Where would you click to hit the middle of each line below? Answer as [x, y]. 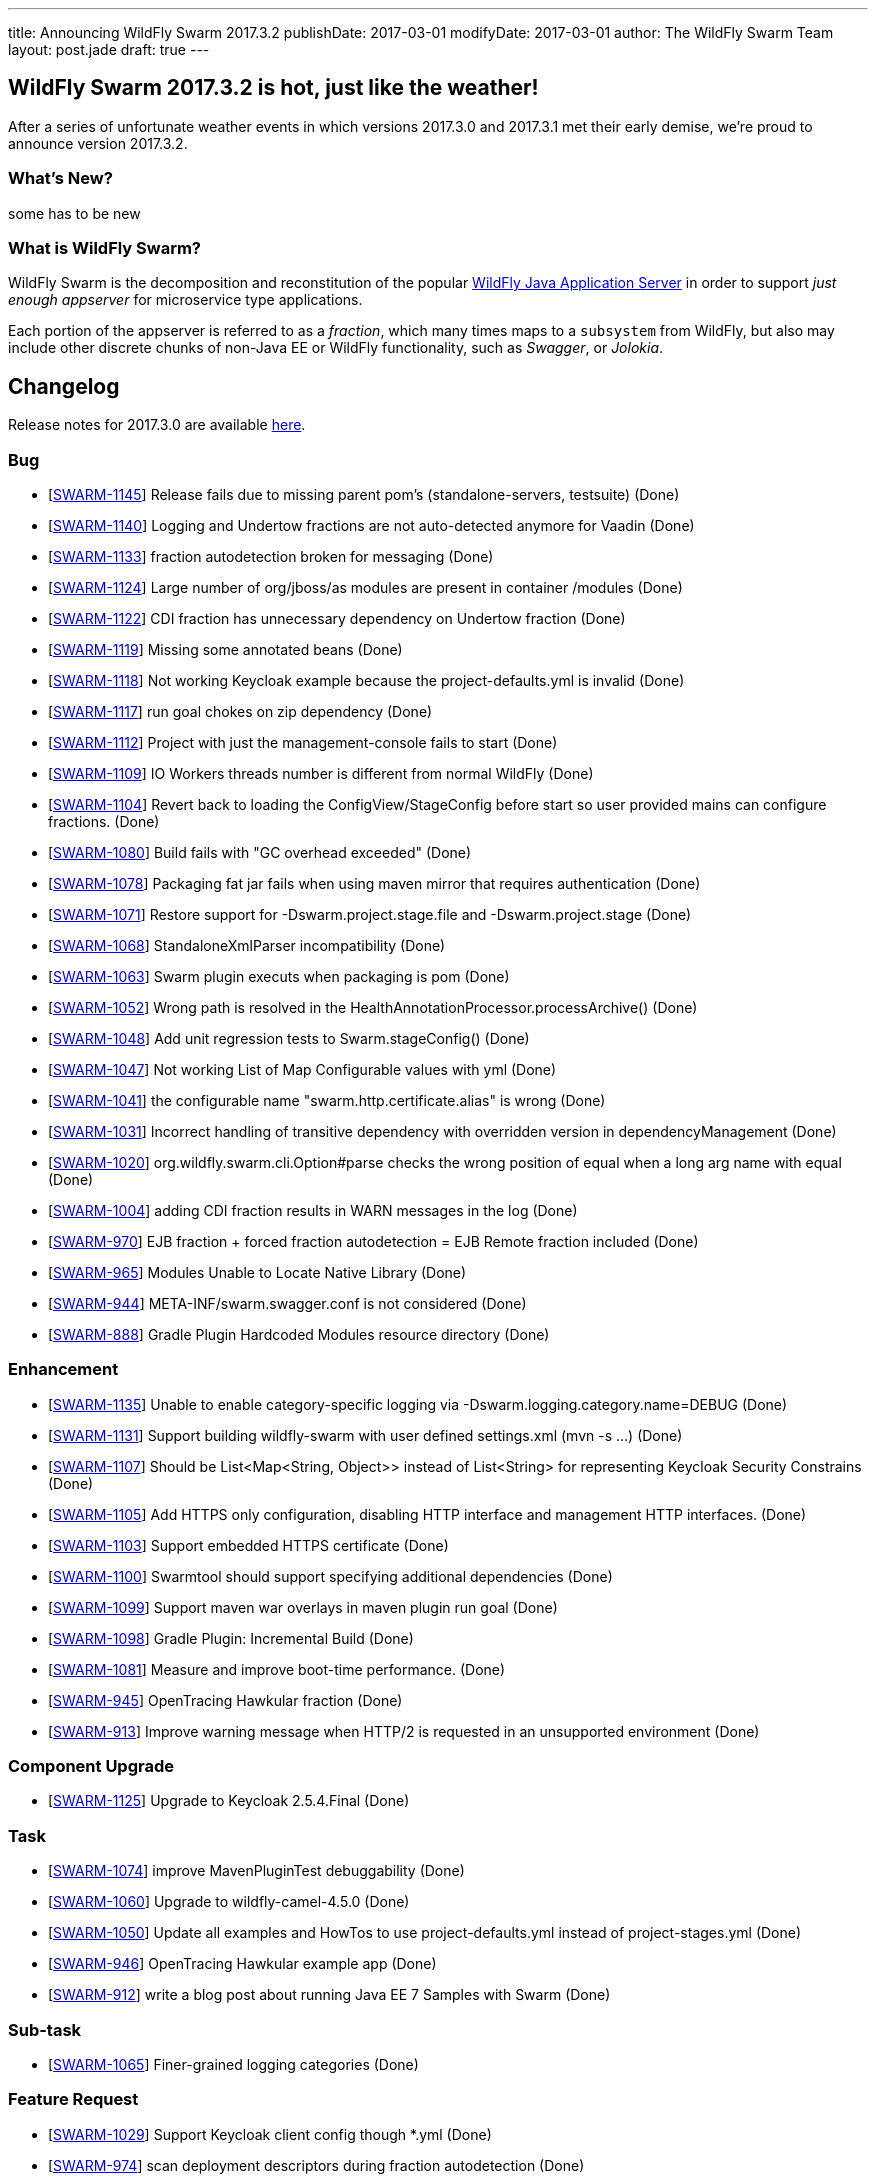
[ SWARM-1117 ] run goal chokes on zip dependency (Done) [240, 711]
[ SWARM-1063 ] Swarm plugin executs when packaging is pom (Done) [279, 976]
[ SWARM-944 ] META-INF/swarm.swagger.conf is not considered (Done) [287, 1303]
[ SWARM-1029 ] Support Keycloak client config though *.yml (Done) [270, 2134]
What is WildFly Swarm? [105, 247]
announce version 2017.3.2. [98, 143]
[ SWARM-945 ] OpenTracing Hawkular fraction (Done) [225, 1700]
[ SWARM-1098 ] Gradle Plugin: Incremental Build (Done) [231, 1638]
